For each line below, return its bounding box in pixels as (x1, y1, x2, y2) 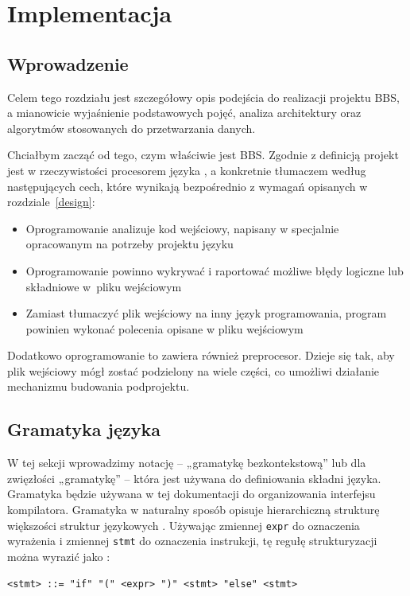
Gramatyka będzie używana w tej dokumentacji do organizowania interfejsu (7, 485, 376, 502)
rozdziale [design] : (7, 193, 95, 210)
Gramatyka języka (7, 417, 161, 442)
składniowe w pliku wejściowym (25, 278, 182, 294)
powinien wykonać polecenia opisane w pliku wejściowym (25, 320, 304, 337)
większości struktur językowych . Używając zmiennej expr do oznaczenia (7, 516, 360, 533)
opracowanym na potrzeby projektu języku (25, 236, 234, 252)
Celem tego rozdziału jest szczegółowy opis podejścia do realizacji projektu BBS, (7, 88, 400, 105)
